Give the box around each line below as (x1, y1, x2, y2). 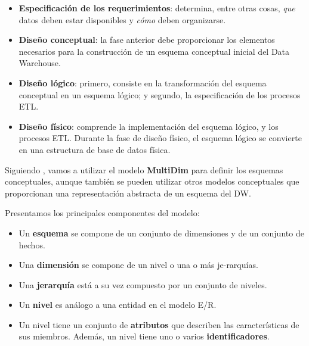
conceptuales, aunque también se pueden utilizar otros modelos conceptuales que (5, 175, 299, 188)
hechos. (18, 238, 45, 251)
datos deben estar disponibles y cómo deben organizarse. (18, 13, 226, 26)
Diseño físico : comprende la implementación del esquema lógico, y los (18, 120, 279, 132)
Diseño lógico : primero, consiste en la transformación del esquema (18, 76, 267, 89)
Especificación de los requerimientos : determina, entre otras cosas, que (18, 2, 295, 14)
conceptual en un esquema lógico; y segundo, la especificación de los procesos (18, 88, 301, 101)
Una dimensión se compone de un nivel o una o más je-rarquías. (18, 258, 258, 271)
